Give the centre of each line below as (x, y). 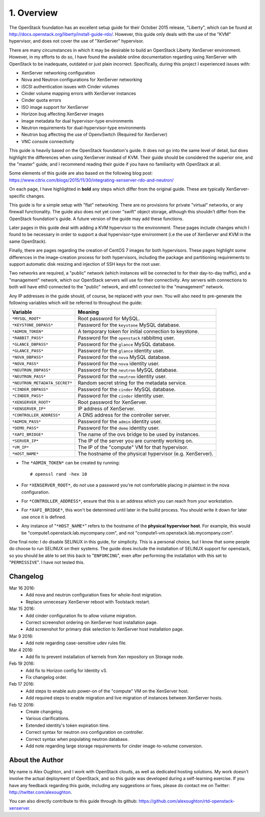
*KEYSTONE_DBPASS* (33, 325)
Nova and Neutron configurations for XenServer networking (82, 80)
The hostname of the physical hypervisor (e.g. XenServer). (146, 454)
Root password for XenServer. (112, 402)
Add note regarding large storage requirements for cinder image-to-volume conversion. (114, 746)
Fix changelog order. (47, 677)
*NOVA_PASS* (25, 364)
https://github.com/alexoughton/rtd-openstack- (187, 801)
